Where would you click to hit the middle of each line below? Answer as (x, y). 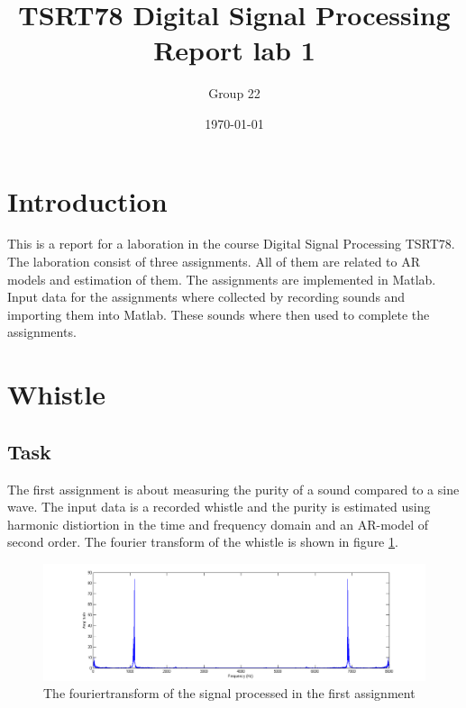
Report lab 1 (234, 50)
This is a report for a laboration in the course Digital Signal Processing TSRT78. (231, 244)
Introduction (87, 200)
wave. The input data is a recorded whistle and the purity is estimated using (219, 507)
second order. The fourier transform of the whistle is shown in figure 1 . (203, 542)
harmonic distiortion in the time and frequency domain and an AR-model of (218, 524)
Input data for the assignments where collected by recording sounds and (206, 297)
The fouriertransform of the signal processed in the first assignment (229, 693)
